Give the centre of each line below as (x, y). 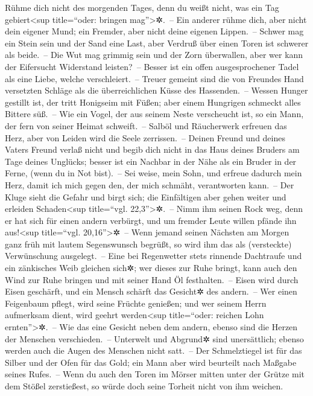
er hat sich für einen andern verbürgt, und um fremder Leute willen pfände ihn (151, 220)
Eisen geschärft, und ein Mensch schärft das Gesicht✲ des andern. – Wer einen (151, 291)
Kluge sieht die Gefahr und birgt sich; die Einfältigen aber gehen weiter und (146, 196)
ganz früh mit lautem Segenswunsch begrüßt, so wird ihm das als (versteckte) (148, 244)
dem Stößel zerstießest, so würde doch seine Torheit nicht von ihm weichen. (144, 386)
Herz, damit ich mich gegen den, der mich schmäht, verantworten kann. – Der (150, 184)
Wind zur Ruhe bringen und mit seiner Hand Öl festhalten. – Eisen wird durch (152, 279)
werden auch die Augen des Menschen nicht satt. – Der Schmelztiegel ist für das (153, 350)
